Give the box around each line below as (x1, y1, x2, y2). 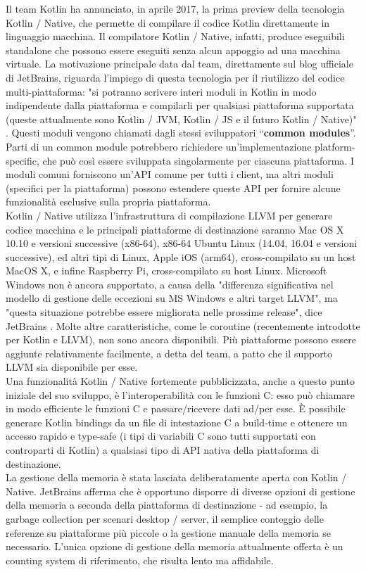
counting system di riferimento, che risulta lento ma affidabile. (6, 552, 274, 567)
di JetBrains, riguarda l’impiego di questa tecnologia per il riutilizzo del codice (6, 70, 345, 84)
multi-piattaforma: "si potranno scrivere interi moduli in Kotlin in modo (6, 84, 317, 98)
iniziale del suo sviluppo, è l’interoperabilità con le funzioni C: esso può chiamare (6, 387, 355, 402)
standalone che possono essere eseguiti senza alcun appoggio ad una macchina (6, 42, 341, 57)
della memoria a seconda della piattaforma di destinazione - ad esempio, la (6, 497, 328, 512)
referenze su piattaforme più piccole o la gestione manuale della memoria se (6, 525, 331, 540)
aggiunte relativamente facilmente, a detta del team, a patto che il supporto (6, 345, 333, 360)
